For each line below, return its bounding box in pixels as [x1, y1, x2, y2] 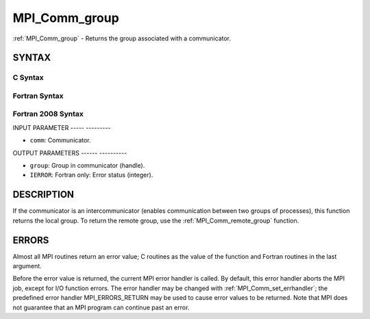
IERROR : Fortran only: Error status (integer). [29, 171, 153, 179]
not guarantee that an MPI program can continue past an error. [12, 303, 190, 311]
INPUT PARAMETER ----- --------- [12, 123, 111, 131]
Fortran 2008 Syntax [12, 110, 84, 119]
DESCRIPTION [12, 189, 75, 201]
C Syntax [12, 73, 44, 82]
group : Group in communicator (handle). [29, 162, 145, 169]
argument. [12, 261, 42, 270]
